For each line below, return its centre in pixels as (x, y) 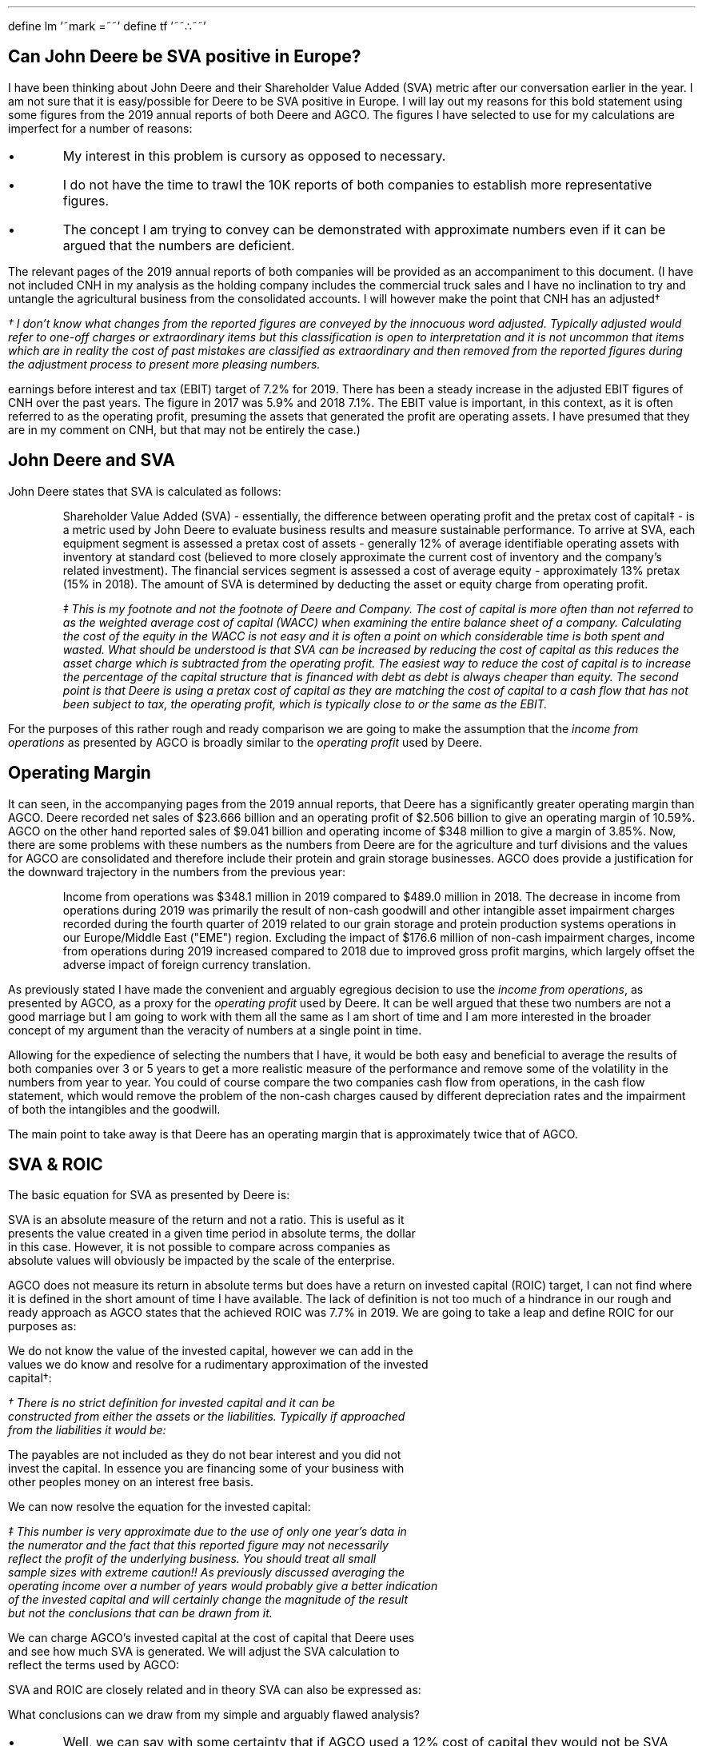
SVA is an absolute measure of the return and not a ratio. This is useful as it (206, 1220)
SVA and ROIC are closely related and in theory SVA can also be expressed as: (215, 1690)
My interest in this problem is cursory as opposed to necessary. (254, 155)
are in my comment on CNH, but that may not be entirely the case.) (184, 429)
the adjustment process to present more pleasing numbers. (164, 364)
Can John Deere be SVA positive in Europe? (185, 57)
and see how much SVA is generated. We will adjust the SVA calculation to (204, 1652)
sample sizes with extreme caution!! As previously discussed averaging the (207, 1573)
